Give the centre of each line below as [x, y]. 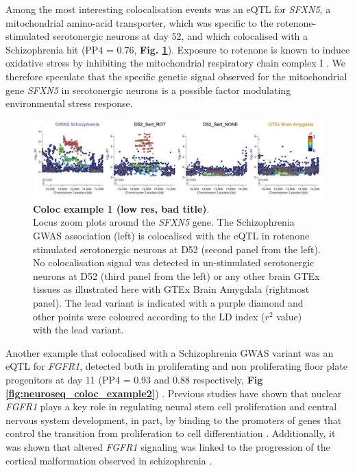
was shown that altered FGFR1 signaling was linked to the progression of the [168, 446]
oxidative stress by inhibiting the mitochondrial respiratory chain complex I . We [175, 63]
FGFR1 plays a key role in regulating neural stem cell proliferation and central [171, 406]
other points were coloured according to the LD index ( [149, 316]
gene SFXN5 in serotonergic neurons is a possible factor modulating [148, 90]
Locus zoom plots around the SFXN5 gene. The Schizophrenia [164, 222]
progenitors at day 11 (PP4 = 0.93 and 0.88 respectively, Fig [134, 379]
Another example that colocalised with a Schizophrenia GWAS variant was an [170, 352]
